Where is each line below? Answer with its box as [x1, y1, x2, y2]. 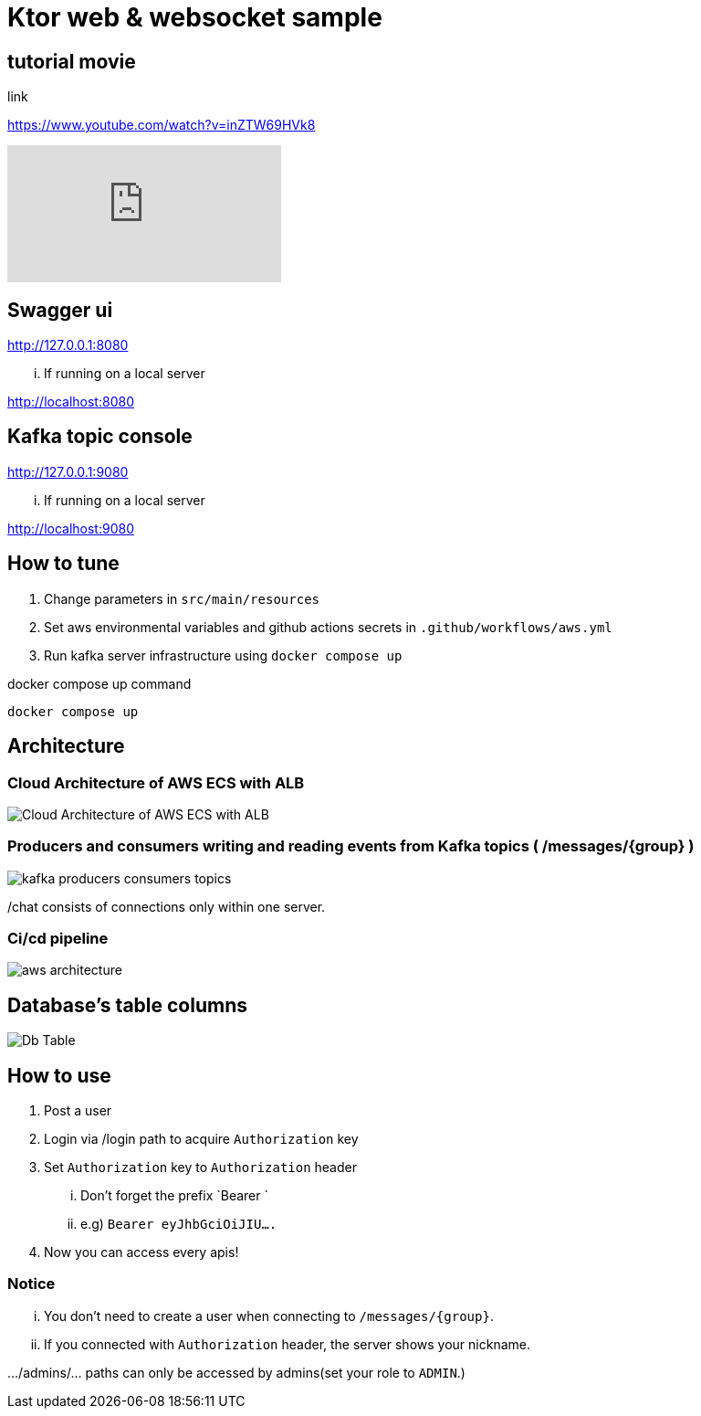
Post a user [44, 1103, 112, 1119]
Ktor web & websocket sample [7, 2, 382, 33]
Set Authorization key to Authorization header [44, 1159, 357, 1176]
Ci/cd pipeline [7, 929, 109, 948]
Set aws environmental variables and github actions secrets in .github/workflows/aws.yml [44, 618, 612, 635]
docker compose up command [7, 675, 192, 692]
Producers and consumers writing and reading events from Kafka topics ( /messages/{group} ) [7, 837, 695, 856]
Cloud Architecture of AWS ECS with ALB [7, 773, 305, 792]
